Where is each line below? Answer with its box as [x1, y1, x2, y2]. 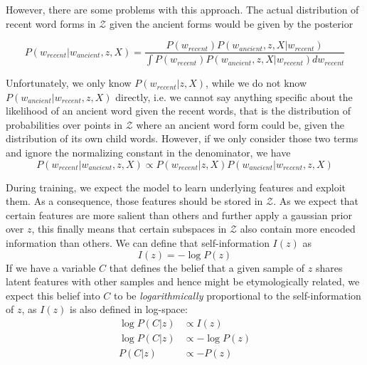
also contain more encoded [240, 221, 356, 236]
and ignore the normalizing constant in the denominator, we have [6, 145, 291, 160]
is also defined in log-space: [70, 302, 188, 317]
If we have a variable [6, 260, 96, 275]
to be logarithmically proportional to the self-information [114, 287, 361, 302]
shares [315, 260, 343, 275]
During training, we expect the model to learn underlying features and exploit [6, 179, 346, 194]
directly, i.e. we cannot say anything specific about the [115, 89, 353, 104]
